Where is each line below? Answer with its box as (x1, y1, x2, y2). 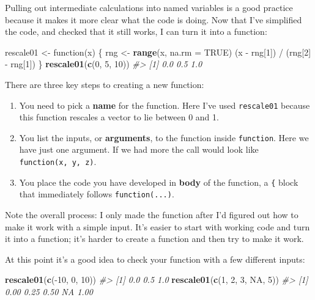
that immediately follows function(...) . (19, 188, 174, 200)
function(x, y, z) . (19, 155, 97, 168)
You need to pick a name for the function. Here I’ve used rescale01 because (19, 98, 310, 111)
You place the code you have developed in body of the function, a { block (19, 175, 298, 188)
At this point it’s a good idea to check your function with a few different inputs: (5, 252, 305, 265)
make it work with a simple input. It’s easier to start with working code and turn (5, 220, 310, 233)
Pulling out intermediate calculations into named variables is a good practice (5, 1, 293, 13)
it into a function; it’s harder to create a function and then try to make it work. (5, 232, 304, 245)
